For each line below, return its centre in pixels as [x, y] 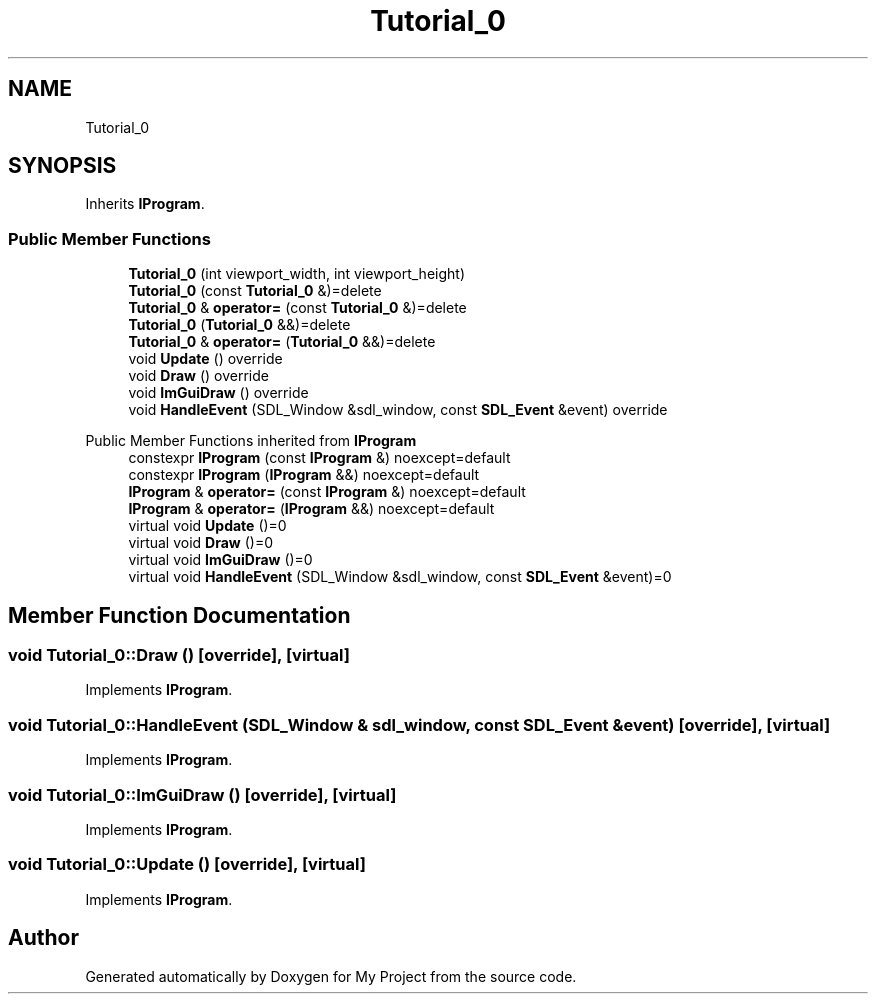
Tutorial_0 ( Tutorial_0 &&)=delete [239, 325]
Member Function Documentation [179, 615]
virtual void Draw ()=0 [200, 543]
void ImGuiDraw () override [218, 393]
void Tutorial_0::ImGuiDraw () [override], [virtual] [202, 794]
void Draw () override [198, 376]
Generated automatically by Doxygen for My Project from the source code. [331, 976]
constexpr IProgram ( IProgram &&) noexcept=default [304, 475]
